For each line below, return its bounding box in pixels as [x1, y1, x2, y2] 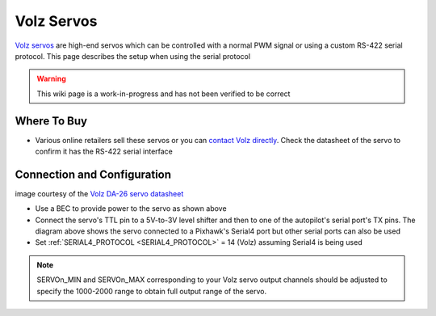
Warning [36, 74, 66, 84]
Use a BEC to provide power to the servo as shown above [35, 204, 227, 213]
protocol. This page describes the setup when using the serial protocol [15, 51, 250, 61]
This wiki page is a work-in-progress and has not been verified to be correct [36, 89, 291, 99]
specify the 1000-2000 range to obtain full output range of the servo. [36, 286, 266, 296]
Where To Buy [15, 114, 88, 128]
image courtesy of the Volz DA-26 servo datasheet [15, 188, 184, 198]
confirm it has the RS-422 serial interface [35, 146, 174, 157]
